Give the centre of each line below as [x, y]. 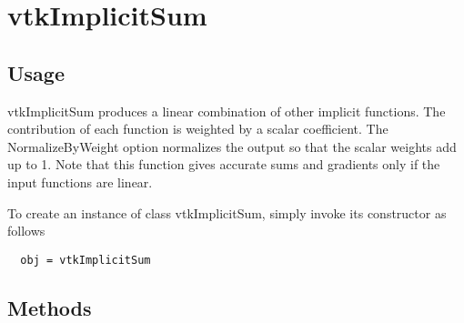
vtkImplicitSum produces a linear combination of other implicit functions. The [227, 111]
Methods [50, 307]
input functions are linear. [80, 182]
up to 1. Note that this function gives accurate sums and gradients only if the [224, 164]
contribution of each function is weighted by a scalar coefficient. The [198, 129]
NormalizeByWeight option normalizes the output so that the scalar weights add [232, 146]
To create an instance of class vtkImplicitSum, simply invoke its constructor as [227, 212]
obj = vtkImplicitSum [86, 260]
